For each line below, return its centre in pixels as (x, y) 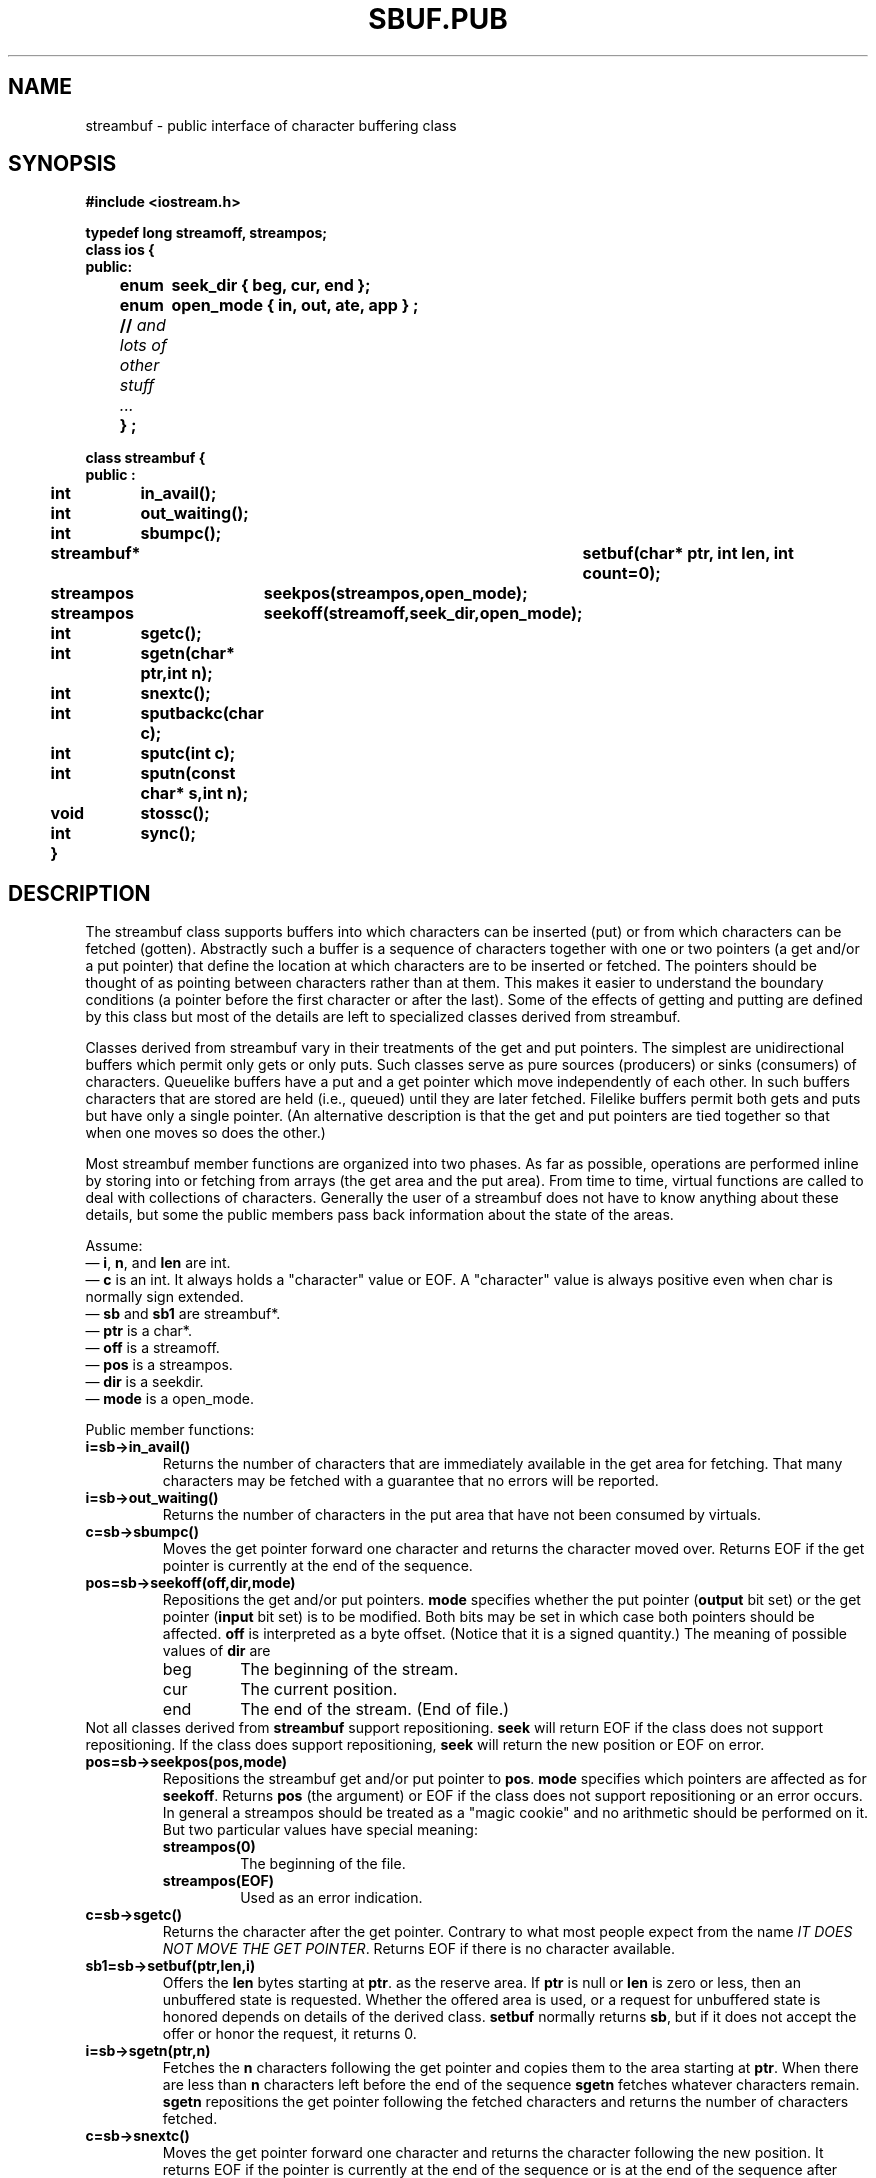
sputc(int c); (188, 753)
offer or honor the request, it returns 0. (289, 2034)
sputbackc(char (202, 713)
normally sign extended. (164, 1297)
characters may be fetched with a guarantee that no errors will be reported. (410, 1481)
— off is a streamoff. (152, 1348)
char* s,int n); (194, 793)
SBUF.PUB (438, 19)
